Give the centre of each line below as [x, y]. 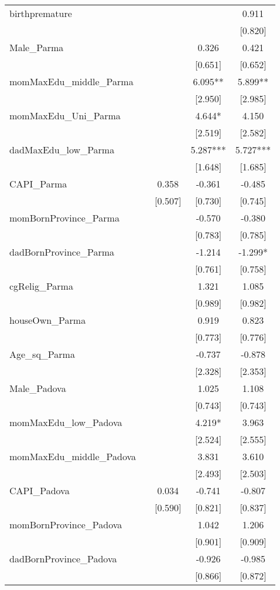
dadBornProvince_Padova [63, 559]
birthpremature [41, 13]
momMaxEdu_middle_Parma [71, 81]
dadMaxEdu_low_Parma [62, 150]
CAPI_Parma [38, 184]
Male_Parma [37, 47]
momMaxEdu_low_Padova [66, 422]
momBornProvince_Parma [64, 218]
